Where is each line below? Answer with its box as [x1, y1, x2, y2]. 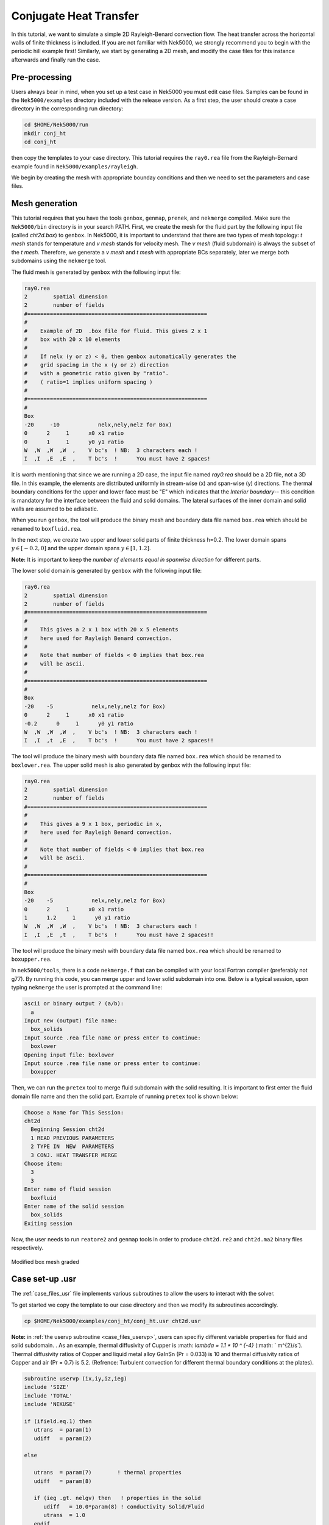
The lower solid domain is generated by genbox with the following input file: [11, 567, 202, 575]
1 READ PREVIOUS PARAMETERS [30, 1135, 115, 1141]
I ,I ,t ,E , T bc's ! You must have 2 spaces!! [24, 737, 214, 744]
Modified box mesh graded [11, 1258, 79, 1265]
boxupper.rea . [11, 955, 52, 963]
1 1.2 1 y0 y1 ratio [24, 914, 130, 921]
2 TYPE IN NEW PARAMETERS [30, 1143, 115, 1150]
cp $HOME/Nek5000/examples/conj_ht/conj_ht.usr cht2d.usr [24, 1318, 201, 1324]
